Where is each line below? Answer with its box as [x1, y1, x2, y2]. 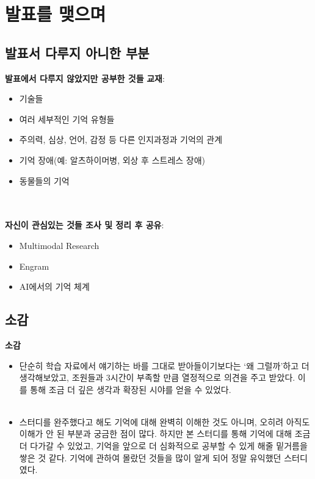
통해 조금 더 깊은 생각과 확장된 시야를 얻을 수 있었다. [30, 383, 231, 395]
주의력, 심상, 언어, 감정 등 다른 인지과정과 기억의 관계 [19, 133, 223, 146]
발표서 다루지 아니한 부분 [5, 43, 150, 62]
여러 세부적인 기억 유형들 [19, 112, 115, 125]
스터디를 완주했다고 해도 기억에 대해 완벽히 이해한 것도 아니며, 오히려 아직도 [19, 415, 310, 428]
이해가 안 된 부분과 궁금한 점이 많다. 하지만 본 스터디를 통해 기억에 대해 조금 [19, 427, 311, 440]
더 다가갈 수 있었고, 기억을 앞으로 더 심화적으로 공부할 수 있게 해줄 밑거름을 [19, 439, 308, 452]
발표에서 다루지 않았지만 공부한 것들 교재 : [5, 71, 165, 84]
